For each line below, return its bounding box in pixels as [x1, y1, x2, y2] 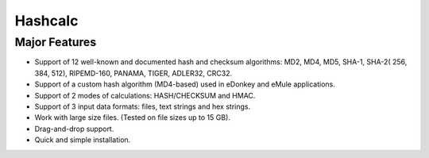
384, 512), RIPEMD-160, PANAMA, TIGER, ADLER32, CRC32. [34, 68, 233, 78]
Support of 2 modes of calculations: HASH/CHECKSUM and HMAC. [34, 91, 256, 100]
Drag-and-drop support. [34, 124, 114, 133]
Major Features [14, 35, 97, 49]
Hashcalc [14, 12, 79, 29]
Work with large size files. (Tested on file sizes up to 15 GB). [34, 113, 230, 122]
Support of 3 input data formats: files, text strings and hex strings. [34, 102, 250, 111]
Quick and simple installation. [34, 135, 131, 145]
